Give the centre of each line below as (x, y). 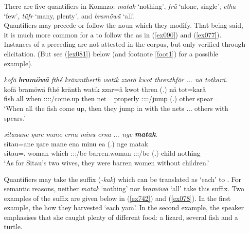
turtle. (13, 226)
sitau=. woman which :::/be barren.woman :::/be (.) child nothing (102, 153)
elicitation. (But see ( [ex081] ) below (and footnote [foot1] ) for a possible (111, 53)
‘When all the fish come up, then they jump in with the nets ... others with (116, 108)
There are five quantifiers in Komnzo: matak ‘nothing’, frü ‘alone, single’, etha (120, 6)
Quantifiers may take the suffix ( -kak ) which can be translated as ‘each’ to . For (123, 179)
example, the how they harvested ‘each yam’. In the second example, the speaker (124, 207)
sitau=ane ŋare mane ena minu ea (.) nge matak (76, 143)
